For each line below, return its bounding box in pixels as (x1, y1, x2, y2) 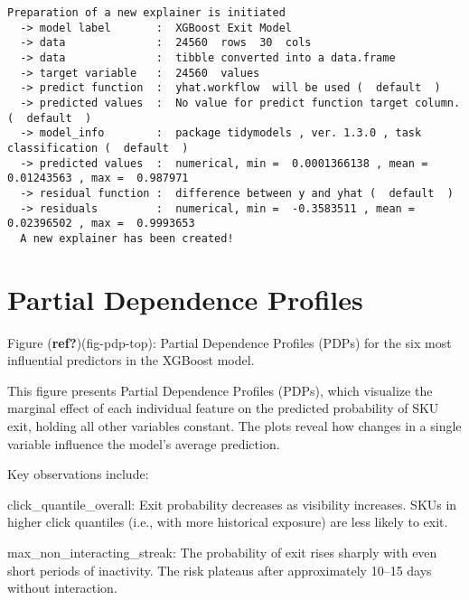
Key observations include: (7, 464, 149, 483)
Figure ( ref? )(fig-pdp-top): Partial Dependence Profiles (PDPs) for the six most (7, 333, 452, 352)
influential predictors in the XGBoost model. (7, 351, 255, 370)
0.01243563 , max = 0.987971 (7, 172, 189, 185)
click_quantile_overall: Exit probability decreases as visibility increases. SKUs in (7, 494, 457, 513)
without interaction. (7, 578, 117, 597)
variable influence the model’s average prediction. (7, 434, 280, 453)
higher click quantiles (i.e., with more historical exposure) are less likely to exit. (7, 512, 448, 531)
